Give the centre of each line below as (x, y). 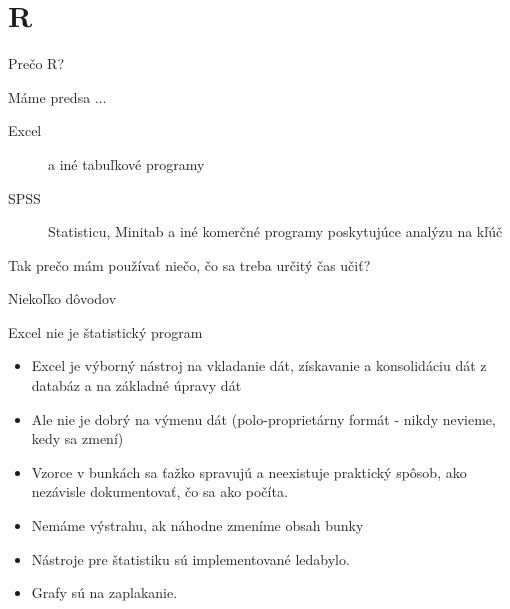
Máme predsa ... (57, 96)
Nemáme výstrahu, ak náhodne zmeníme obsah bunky (197, 525)
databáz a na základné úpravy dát (136, 385)
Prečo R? (36, 63)
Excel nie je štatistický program (105, 331)
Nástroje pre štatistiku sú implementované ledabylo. (190, 558)
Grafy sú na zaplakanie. (104, 592)
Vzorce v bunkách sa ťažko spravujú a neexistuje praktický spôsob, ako (249, 471)
